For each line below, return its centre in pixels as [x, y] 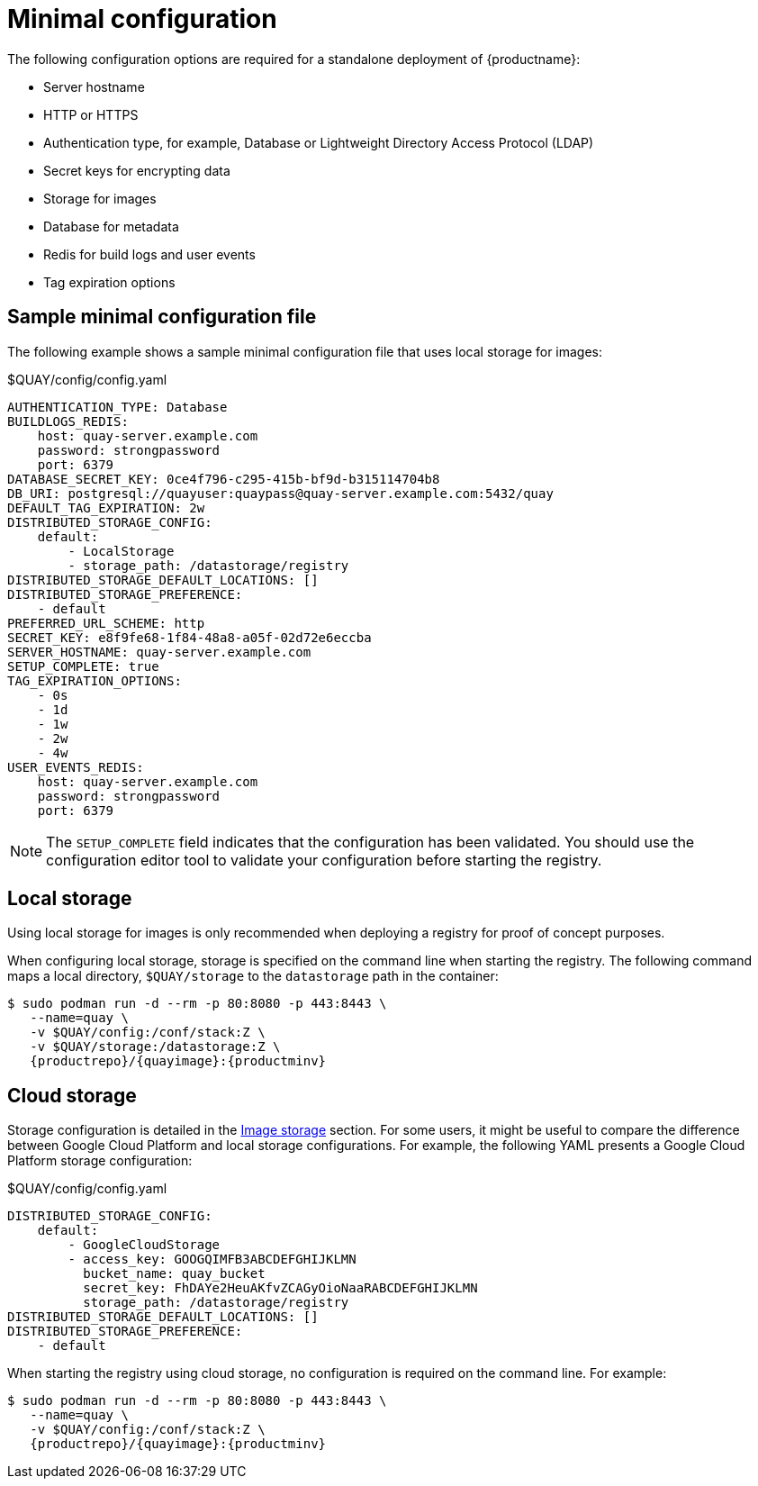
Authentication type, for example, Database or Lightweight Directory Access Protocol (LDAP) [319, 142]
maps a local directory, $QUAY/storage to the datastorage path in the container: [253, 976]
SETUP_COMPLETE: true [83, 666]
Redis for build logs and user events [149, 254]
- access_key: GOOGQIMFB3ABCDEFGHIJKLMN [212, 1259]
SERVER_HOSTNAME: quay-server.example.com [159, 652]
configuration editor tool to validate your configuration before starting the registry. [324, 860]
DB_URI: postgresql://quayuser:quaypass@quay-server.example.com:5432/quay [280, 493]
